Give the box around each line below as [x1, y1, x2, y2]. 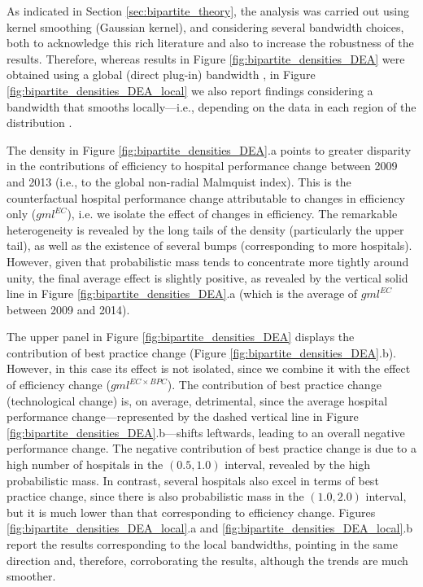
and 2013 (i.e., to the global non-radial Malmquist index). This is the [7, 173, 351, 190]
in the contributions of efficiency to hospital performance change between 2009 [7, 157, 398, 174]
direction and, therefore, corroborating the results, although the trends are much [7, 551, 408, 568]
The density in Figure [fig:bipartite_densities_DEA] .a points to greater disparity [7, 141, 412, 158]
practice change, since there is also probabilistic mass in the [7, 488, 304, 505]
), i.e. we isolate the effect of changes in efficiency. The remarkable [67, 205, 398, 222]
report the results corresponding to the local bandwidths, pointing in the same [7, 536, 398, 552]
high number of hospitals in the [7, 456, 164, 473]
